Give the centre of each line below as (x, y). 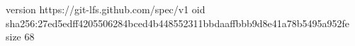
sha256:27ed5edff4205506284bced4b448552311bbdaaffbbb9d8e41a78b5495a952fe (178, 23)
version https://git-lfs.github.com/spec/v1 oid (106, 9)
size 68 (20, 37)
